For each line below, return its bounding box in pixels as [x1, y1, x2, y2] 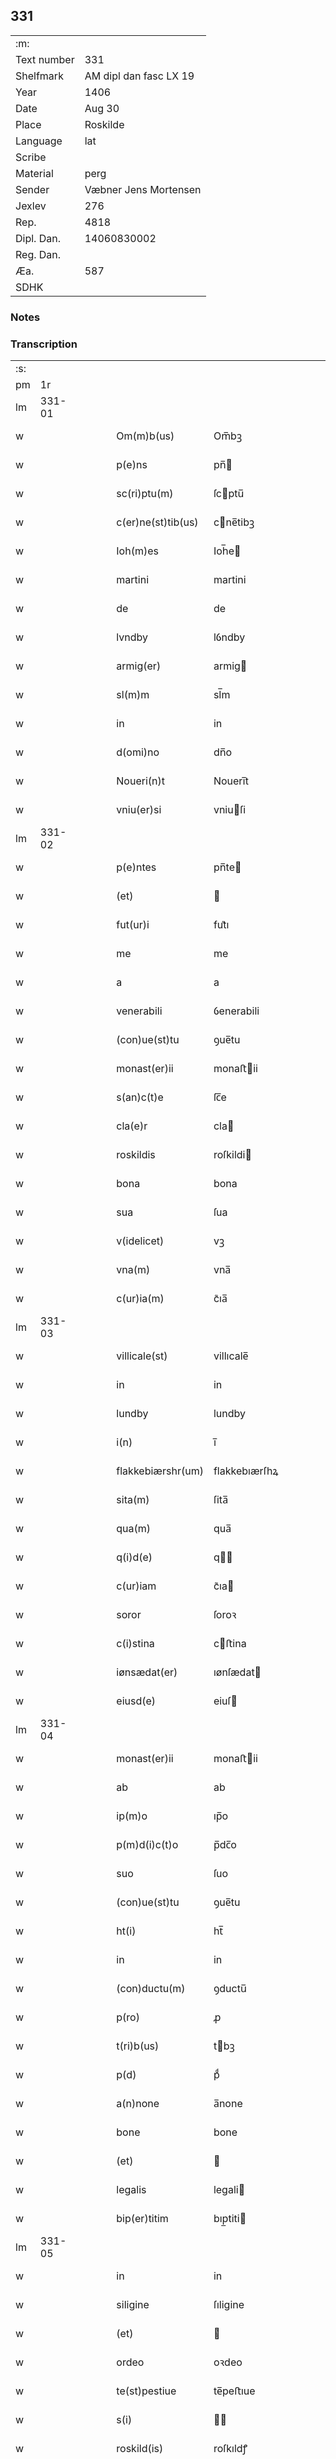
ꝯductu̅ [213, 1982, 247, 1996]
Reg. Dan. [15, 247, 62, 261]
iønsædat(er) [116, 1665, 178, 1679]
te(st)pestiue [116, 2384, 177, 2398]
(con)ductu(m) [116, 1982, 186, 1996]
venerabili [116, 1004, 163, 1018]
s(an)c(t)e [116, 1090, 164, 1104]
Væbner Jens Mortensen [84, 182, 202, 196]
